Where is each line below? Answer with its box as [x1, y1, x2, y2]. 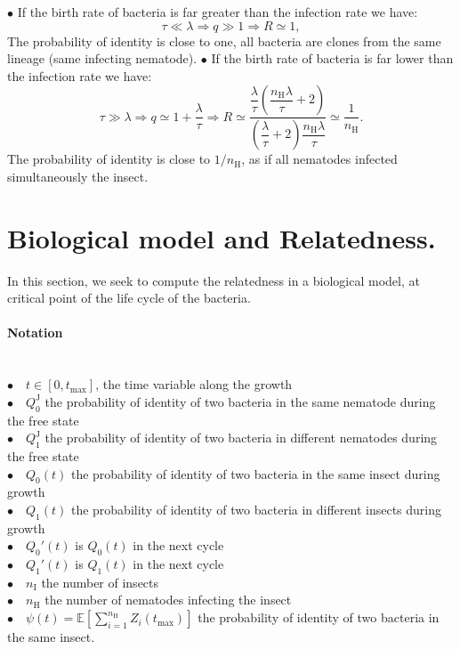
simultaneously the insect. [7, 166, 149, 185]
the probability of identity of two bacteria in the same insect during [70, 464, 440, 483]
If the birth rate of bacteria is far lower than [211, 49, 454, 68]
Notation [7, 323, 63, 342]
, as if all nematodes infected [241, 150, 398, 168]
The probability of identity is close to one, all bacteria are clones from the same [7, 31, 441, 50]
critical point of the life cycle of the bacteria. [7, 288, 251, 307]
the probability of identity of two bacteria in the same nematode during [44, 392, 436, 410]
